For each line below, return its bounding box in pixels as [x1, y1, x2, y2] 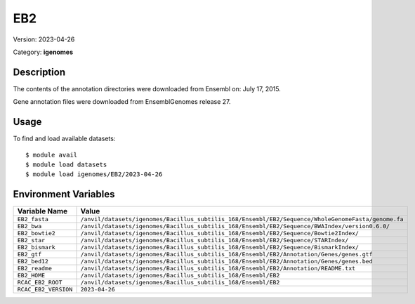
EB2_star [17, 237, 46, 244]
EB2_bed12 [17, 258, 49, 265]
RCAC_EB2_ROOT [17, 279, 62, 286]
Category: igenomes [13, 48, 74, 56]
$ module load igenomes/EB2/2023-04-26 [25, 171, 163, 178]
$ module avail [25, 151, 78, 159]
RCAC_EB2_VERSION [17, 286, 73, 293]
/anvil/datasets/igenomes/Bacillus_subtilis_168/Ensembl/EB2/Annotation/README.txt [80, 265, 356, 272]
